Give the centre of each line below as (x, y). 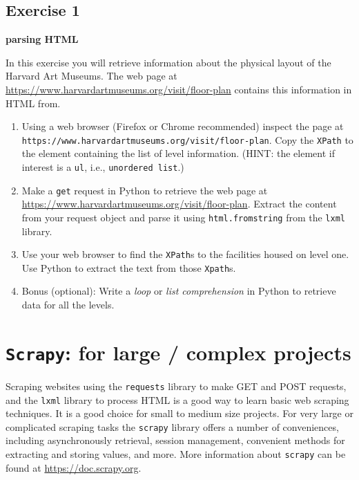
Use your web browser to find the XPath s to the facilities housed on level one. (185, 254)
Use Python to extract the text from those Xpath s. (129, 267)
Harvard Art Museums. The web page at (91, 76)
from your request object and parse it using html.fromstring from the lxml (183, 217)
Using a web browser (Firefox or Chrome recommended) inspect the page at (183, 126)
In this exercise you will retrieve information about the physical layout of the (168, 62)
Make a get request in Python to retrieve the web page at (145, 190)
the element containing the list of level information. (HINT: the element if (178, 153)
